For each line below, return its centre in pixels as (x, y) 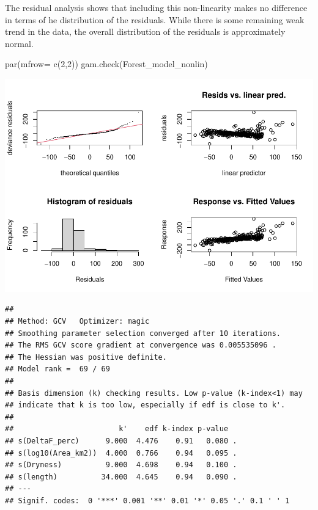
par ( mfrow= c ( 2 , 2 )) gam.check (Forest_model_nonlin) (106, 64)
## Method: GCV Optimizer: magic (77, 322)
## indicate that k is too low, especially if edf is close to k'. (145, 405)
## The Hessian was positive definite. (86, 357)
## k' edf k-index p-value (117, 429)
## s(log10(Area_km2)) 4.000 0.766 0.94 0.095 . (121, 453)
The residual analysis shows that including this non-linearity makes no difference (156, 7)
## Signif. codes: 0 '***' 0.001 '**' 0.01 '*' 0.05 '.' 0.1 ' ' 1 (147, 501)
